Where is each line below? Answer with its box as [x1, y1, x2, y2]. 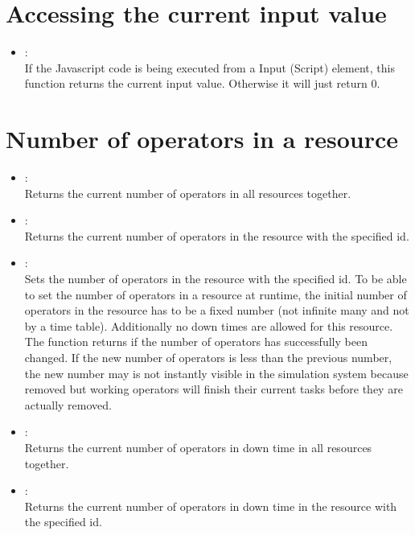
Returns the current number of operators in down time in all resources [24, 438, 372, 455]
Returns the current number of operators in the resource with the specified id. [24, 227, 409, 244]
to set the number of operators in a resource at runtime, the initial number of [24, 286, 407, 302]
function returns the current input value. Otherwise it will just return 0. [24, 75, 380, 92]
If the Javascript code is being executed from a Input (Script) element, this [24, 59, 395, 76]
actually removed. [24, 396, 112, 413]
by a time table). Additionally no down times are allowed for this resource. [24, 317, 393, 334]
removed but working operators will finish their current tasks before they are [24, 381, 403, 397]
